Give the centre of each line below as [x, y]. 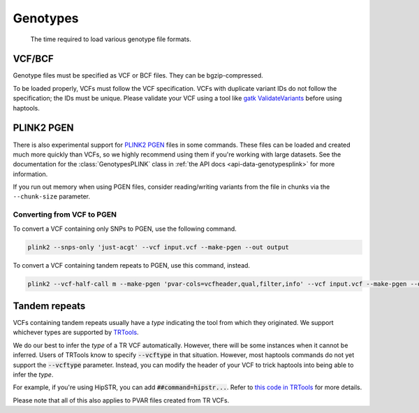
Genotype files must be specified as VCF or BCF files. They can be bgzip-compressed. [138, 75]
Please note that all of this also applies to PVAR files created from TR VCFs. [121, 400]
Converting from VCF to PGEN [65, 215]
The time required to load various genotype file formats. [111, 39]
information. [30, 174]
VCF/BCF [33, 59]
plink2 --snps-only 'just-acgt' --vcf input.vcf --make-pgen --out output [159, 247]
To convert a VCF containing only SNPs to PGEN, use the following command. [125, 229]
